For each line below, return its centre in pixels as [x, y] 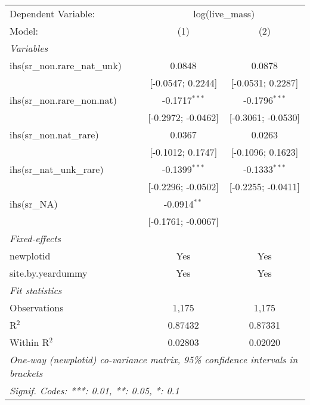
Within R [30, 342]
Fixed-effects [35, 238]
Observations [37, 307]
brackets [26, 373]
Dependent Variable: [52, 13]
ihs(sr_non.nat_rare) [54, 135]
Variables [29, 48]
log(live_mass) [224, 13]
